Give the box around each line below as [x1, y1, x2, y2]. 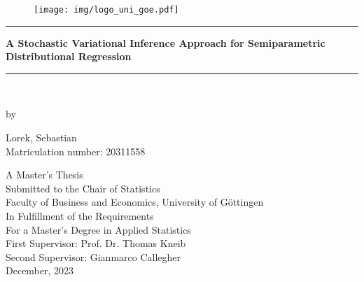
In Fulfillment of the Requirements [6, 209, 154, 223]
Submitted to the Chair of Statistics [6, 181, 160, 195]
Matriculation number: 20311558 [6, 143, 146, 158]
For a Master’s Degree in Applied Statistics [6, 222, 191, 237]
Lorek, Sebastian [6, 130, 77, 145]
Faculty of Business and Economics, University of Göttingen [6, 195, 264, 209]
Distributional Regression [6, 49, 132, 64]
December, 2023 [6, 263, 74, 278]
